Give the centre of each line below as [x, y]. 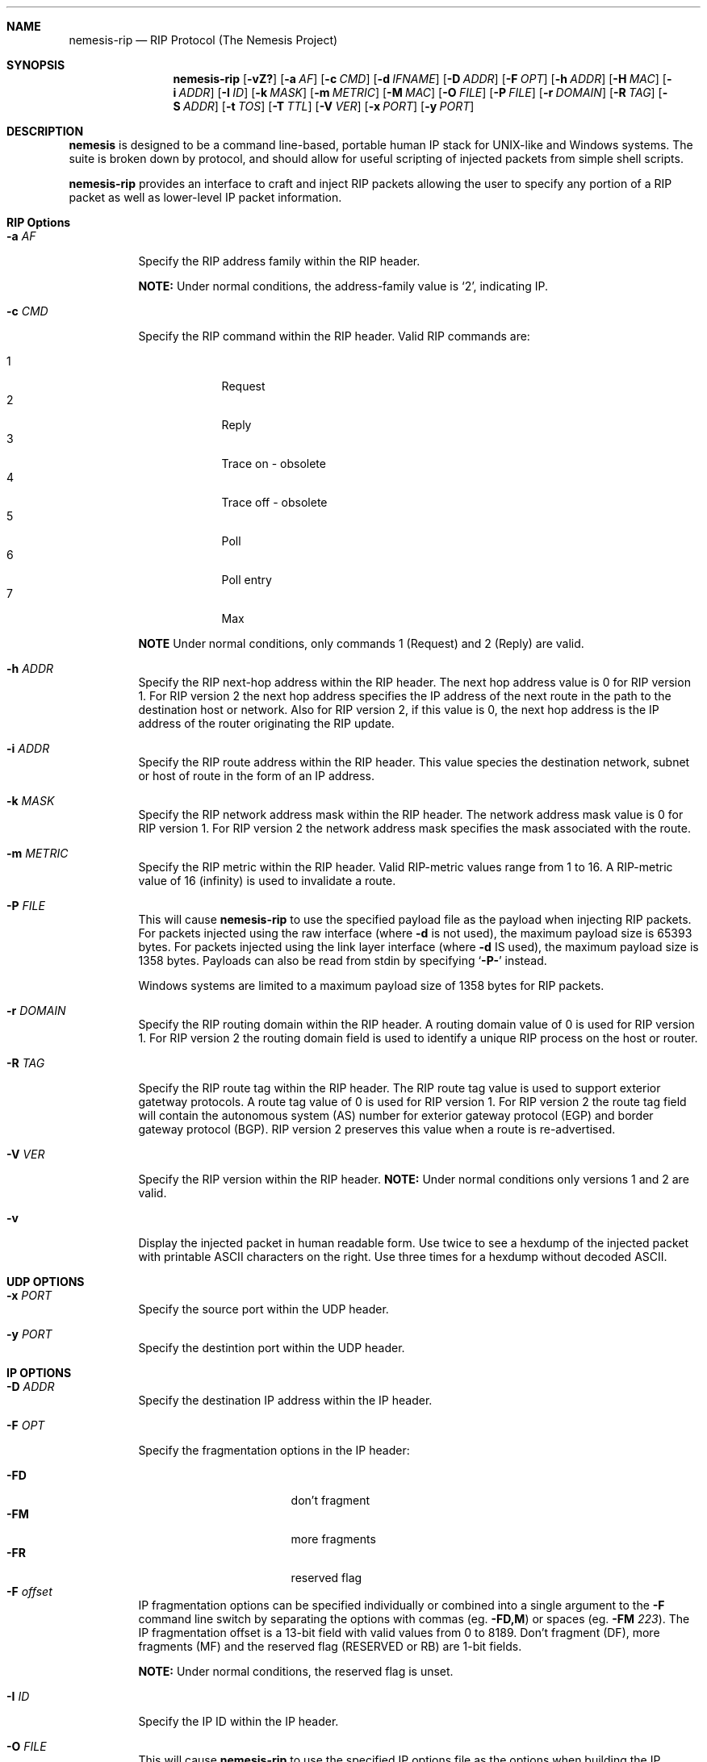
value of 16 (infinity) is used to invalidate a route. [267, 881]
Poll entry [247, 580]
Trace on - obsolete [274, 463]
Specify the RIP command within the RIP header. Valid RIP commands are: [334, 336]
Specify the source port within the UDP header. [264, 1309]
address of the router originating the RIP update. [266, 723]
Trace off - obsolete [274, 502]
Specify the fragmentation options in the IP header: [274, 1450]
